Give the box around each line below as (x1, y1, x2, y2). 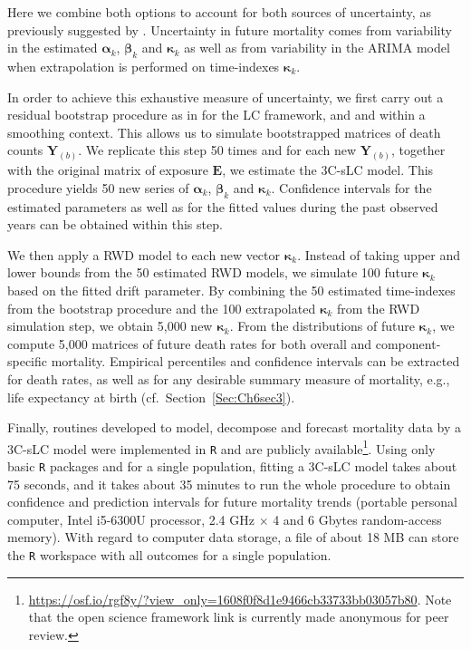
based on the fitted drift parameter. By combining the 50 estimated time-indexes (7, 280, 456, 299)
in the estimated (7, 38, 98, 57)
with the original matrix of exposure (7, 160, 208, 179)
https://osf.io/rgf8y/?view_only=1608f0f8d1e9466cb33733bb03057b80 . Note (28, 589, 452, 608)
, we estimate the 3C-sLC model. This (222, 160, 434, 179)
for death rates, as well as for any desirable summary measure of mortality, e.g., (7, 369, 450, 388)
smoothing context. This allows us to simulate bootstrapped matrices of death (7, 122, 441, 141)
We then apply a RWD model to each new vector (7, 245, 281, 264)
